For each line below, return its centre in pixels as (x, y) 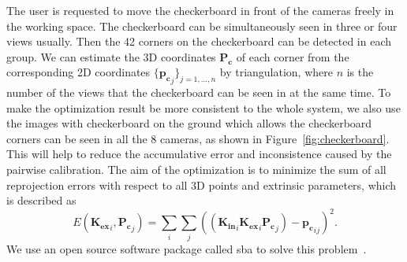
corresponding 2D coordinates (78, 72)
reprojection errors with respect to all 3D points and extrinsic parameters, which (202, 185)
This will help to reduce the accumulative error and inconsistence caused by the (199, 154)
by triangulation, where (276, 72)
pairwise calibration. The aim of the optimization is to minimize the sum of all (196, 169)
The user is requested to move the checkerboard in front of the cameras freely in (200, 10)
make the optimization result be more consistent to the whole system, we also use (203, 107)
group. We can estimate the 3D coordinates (111, 56)
